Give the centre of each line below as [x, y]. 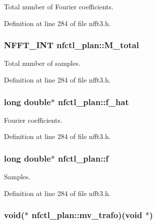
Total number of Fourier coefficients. [59, 6]
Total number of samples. [42, 63]
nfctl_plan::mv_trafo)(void [87, 215]
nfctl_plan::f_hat [93, 101]
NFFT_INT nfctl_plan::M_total [72, 45]
